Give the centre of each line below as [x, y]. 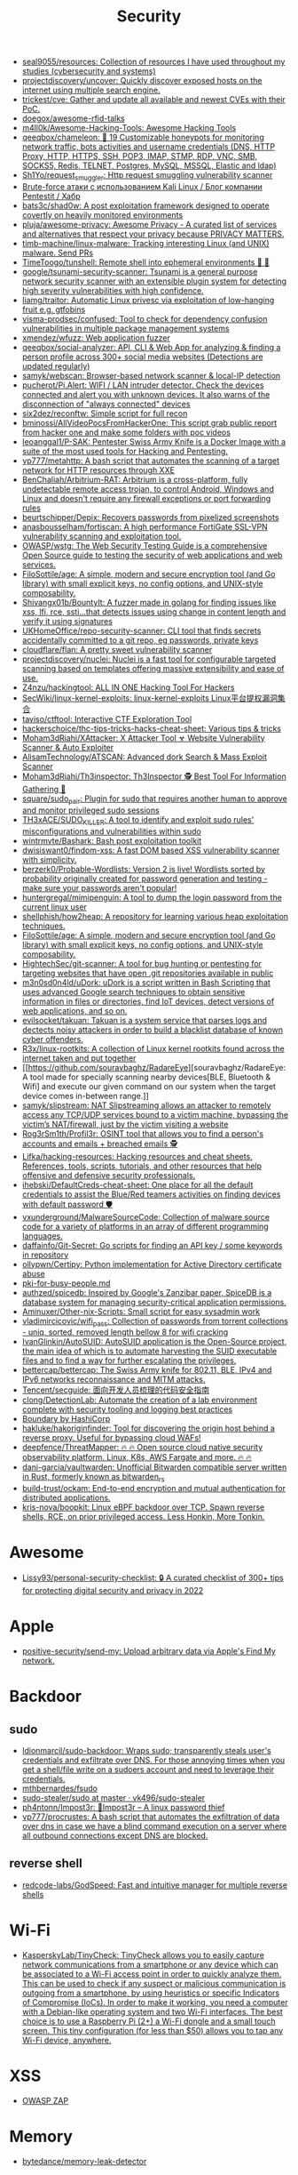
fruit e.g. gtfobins [54, 309]
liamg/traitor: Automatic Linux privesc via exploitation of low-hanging [148, 300]
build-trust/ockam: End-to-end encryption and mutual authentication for [154, 1489]
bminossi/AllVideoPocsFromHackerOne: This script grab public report [149, 422]
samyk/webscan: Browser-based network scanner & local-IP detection [151, 375]
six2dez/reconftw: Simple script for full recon [105, 413]
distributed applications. [66, 1498]
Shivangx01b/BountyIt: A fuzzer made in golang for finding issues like [149, 602]
